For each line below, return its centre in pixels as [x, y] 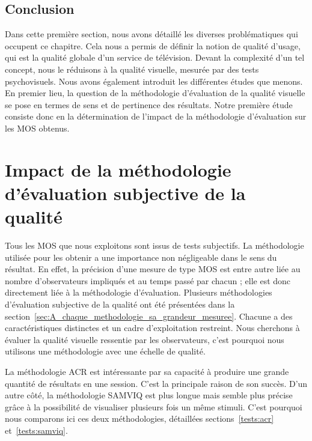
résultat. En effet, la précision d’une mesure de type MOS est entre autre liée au [153, 269]
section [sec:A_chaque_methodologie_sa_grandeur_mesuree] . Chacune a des [149, 316]
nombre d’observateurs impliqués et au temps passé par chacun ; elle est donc [148, 280]
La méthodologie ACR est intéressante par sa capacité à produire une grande [147, 371]
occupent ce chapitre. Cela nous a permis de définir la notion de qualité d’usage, [153, 45]
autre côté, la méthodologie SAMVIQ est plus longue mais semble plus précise [149, 395]
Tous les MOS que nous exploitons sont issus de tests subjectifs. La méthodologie [154, 245]
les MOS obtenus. [37, 128]
